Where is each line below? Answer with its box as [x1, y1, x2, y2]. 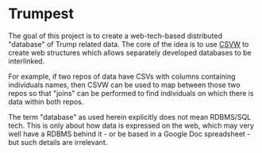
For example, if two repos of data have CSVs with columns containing [8, 71, 236, 81]
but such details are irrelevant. [8, 137, 108, 147]
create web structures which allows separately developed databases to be [8, 48, 252, 57]
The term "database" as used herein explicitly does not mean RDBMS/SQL [8, 112, 252, 121]
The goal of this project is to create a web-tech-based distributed [8, 31, 223, 40]
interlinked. [8, 56, 45, 66]
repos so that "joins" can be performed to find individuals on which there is [8, 88, 254, 98]
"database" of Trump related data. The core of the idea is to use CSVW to [8, 39, 249, 48]
